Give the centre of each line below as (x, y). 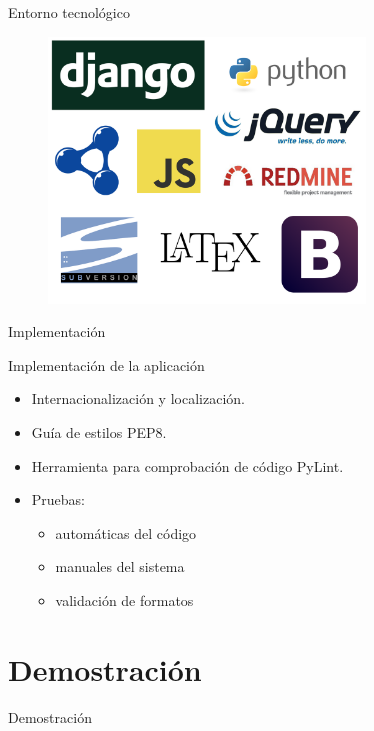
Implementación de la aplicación (106, 364)
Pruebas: (58, 499)
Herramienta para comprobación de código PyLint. (187, 465)
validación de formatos (124, 600)
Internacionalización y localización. (138, 398)
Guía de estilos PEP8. (99, 432)
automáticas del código (126, 532)
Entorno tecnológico (69, 12)
